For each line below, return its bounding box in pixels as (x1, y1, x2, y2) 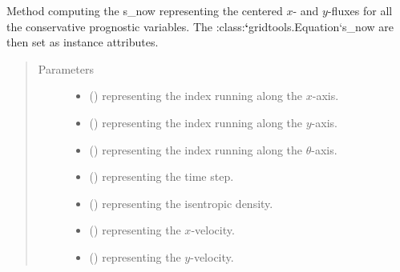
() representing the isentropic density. (89, 194, 273, 211)
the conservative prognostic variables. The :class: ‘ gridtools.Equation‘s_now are (6, 18, 394, 34)
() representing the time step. (89, 168, 234, 185)
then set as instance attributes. (6, 34, 159, 50)
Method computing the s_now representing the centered (6, 2, 283, 18)
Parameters (38, 60, 94, 77)
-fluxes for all (327, 2, 393, 18)
